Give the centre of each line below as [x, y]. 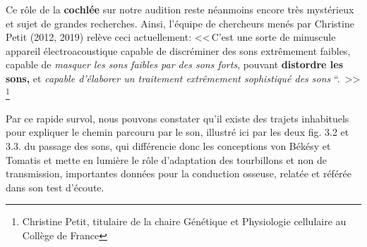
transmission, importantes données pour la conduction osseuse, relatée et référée [179, 173]
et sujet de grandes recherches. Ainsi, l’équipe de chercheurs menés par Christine [180, 23]
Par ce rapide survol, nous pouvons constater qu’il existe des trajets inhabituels [178, 118]
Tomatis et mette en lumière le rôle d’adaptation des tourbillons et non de [166, 159]
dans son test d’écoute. [55, 187]
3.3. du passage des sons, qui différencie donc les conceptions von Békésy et [168, 146]
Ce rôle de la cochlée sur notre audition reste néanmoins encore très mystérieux [180, 9]
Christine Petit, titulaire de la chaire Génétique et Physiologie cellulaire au [184, 221]
